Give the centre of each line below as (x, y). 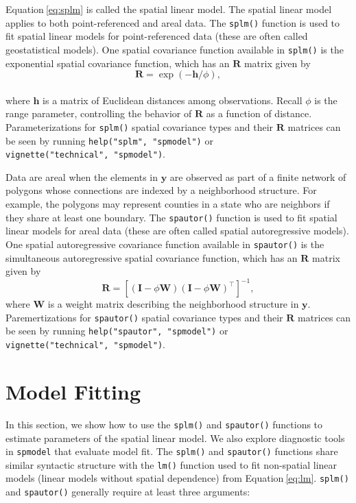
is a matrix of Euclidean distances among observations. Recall (173, 100)
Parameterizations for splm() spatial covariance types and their (140, 126)
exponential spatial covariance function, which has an (118, 63)
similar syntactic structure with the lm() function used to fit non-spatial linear (171, 464)
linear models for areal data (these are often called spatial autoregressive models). (177, 231)
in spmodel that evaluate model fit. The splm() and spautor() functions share (172, 451)
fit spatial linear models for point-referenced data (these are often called (157, 36)
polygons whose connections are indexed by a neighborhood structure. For (161, 190)
